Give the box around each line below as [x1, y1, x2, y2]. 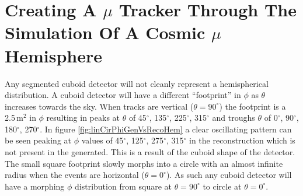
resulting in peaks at [46, 111, 120, 124]
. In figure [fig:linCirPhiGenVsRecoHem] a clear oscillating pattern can [40, 123, 292, 135]
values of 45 [81, 134, 124, 146]
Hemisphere [5, 43, 102, 67]
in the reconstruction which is [189, 134, 295, 146]
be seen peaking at [5, 134, 72, 146]
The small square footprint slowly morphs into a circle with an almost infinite [5, 157, 283, 169]
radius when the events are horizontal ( [5, 169, 145, 181]
